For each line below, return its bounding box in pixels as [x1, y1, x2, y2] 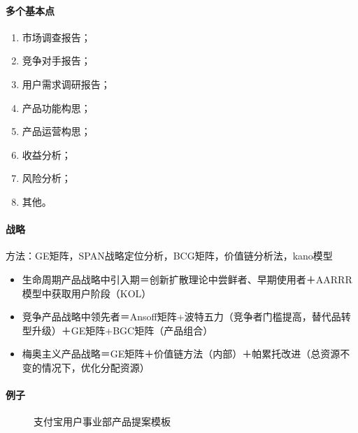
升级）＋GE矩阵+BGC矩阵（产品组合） [31, 322, 213, 337]
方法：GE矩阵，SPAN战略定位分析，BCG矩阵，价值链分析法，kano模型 [6, 248, 333, 263]
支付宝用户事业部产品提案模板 [34, 414, 171, 429]
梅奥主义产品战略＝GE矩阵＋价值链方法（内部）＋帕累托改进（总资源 [22, 346, 341, 361]
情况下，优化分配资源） [41, 360, 150, 374]
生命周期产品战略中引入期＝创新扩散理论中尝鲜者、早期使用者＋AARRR [22, 271, 352, 286]
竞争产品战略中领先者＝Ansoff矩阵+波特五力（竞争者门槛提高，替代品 [22, 309, 341, 324]
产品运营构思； [22, 124, 91, 139]
